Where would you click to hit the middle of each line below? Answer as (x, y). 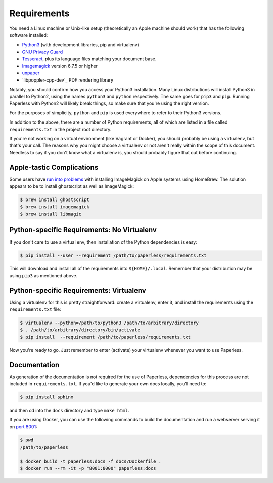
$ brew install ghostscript (55, 200)
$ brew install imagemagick (55, 207)
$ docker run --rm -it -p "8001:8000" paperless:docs (88, 469)
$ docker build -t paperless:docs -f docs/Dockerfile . (91, 461)
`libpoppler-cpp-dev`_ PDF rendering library (68, 80)
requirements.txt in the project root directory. (60, 129)
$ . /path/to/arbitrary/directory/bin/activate (80, 330)
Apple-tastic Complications (54, 167)
